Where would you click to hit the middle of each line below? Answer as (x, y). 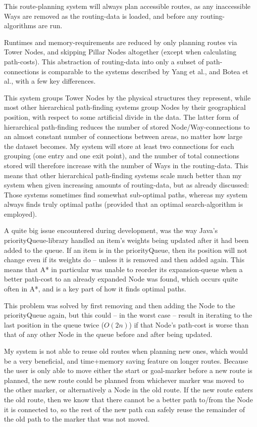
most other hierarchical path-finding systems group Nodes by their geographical (125, 107)
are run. (50, 25)
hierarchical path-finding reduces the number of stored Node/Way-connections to (127, 126)
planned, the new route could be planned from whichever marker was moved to (124, 380)
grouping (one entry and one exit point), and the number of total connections (122, 156)
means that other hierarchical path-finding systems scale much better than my (123, 175)
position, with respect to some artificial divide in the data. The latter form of (121, 117)
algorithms (20, 25)
